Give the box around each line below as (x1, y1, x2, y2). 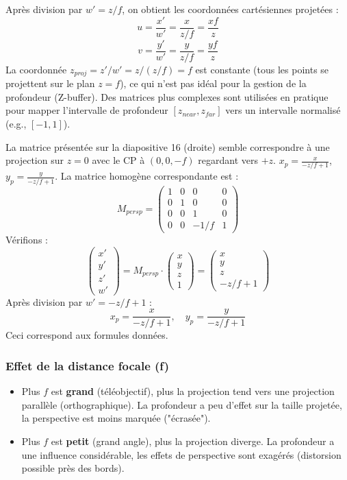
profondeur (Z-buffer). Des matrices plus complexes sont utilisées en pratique (5, 89, 329, 104)
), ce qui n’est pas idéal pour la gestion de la (120, 76, 307, 91)
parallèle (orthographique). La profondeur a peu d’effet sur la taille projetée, (21, 397, 342, 411)
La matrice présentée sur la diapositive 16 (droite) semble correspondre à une (5, 139, 330, 154)
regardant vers (198, 153, 258, 167)
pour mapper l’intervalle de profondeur (5, 103, 168, 117)
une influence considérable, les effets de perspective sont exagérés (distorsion (21, 447, 342, 461)
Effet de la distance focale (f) (5, 357, 169, 374)
